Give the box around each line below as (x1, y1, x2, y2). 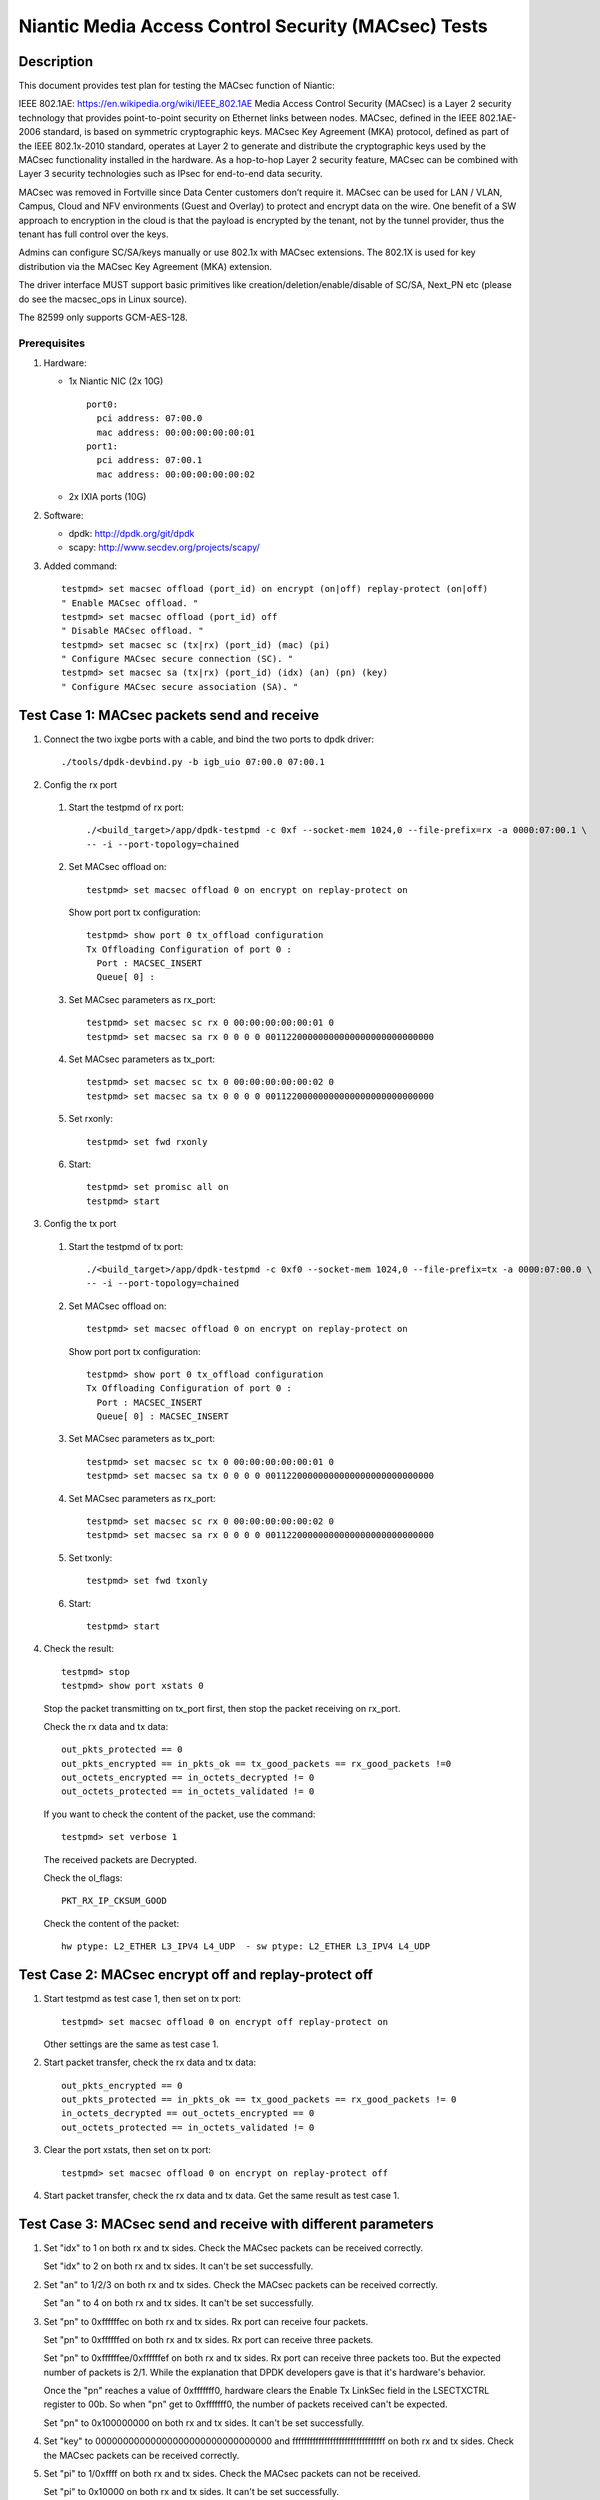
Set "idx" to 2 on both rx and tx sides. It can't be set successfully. (43, 2260, 314, 2272)
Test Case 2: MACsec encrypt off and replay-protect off (18, 1966, 374, 1984)
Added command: (43, 560, 118, 572)
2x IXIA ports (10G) (68, 491, 147, 503)
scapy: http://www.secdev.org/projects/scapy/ (68, 541, 260, 554)
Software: (43, 509, 84, 521)
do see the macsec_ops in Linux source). (18, 293, 188, 305)
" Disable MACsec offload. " (61, 625, 204, 637)
